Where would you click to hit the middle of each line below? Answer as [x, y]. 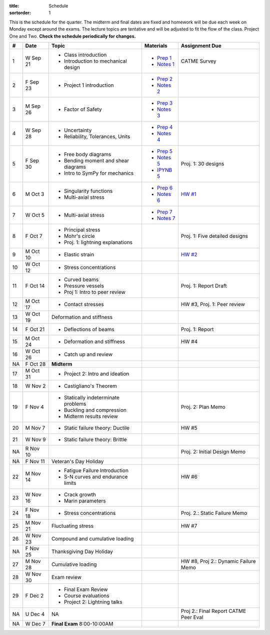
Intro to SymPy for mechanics [99, 173]
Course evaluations [86, 595]
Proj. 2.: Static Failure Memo [214, 513]
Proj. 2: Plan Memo [203, 407]
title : [14, 6]
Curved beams [81, 279]
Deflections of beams [89, 329]
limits [70, 483]
